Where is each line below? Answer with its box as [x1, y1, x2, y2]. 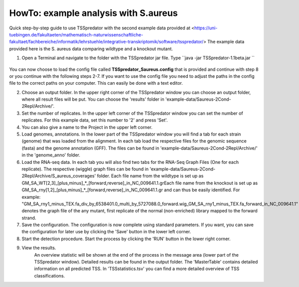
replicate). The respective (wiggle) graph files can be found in [21, 166, 149, 172]
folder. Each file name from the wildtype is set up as [97, 173, 204, 179]
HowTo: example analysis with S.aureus [9, 7, 178, 18]
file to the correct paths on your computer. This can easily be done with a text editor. [9, 80, 183, 86]
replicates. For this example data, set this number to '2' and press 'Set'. [21, 117, 168, 123]
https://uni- [194, 25, 218, 31]
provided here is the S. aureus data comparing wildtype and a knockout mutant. [9, 45, 173, 52]
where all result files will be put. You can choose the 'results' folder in [21, 96, 164, 102]
